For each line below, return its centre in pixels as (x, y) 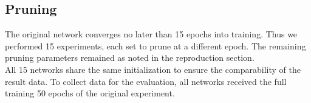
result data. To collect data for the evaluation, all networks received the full (146, 81)
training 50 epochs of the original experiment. (90, 93)
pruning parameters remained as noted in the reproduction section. (130, 58)
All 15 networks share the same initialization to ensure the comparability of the (153, 69)
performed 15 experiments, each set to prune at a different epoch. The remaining (155, 45)
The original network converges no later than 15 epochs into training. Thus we (151, 34)
